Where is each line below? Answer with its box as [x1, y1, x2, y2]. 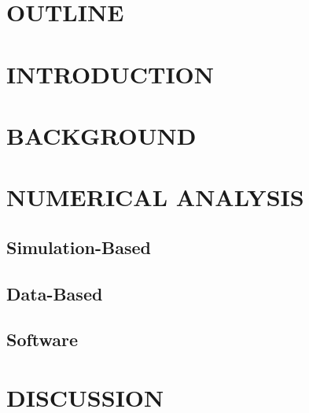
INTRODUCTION [6, 57, 215, 90]
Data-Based [6, 281, 103, 305]
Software [6, 327, 79, 352]
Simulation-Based [6, 234, 151, 259]
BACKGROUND [6, 119, 197, 151]
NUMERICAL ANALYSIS [6, 181, 304, 213]
